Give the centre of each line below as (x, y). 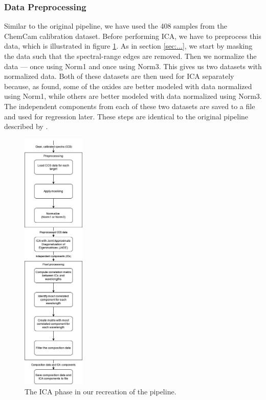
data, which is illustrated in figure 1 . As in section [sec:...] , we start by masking (128, 46)
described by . (26, 126)
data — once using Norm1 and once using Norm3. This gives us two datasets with (133, 66)
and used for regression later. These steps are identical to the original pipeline (126, 116)
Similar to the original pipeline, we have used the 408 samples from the (116, 26)
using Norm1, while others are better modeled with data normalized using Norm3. (133, 96)
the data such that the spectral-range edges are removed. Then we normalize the (130, 56)
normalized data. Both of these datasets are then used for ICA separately (119, 76)
